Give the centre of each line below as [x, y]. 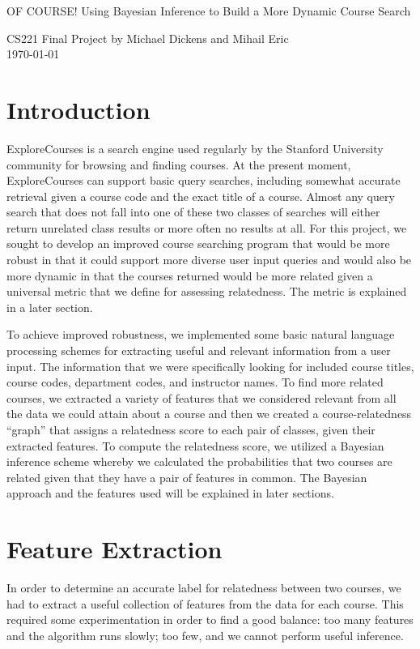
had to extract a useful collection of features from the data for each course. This [205, 603]
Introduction [78, 109]
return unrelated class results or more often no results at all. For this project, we [207, 227]
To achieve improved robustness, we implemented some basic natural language [201, 334]
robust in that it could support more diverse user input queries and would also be [209, 260]
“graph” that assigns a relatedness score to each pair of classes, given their [191, 429]
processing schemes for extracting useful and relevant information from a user [199, 350]
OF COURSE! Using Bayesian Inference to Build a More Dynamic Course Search [209, 11]
